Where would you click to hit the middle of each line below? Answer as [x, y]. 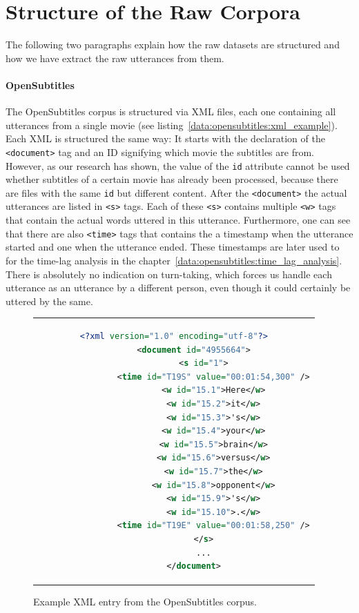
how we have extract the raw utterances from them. [115, 58]
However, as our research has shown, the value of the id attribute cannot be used [178, 165]
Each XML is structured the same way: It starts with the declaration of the [165, 138]
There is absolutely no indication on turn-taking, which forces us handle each [169, 274]
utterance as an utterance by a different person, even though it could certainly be [178, 288]
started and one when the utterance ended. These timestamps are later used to [173, 247]
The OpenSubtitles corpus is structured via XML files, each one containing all [171, 111]
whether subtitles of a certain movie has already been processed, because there [172, 179]
